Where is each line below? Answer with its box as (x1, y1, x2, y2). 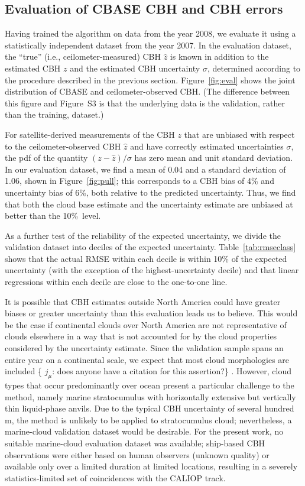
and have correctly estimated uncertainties (130, 140, 284, 152)
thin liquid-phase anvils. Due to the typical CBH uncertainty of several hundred (5, 402, 294, 414)
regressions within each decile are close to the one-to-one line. (5, 276, 228, 288)
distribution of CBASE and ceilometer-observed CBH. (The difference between (5, 85, 290, 98)
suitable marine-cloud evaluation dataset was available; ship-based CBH (5, 437, 265, 449)
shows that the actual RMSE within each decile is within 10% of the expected (5, 252, 287, 264)
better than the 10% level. (5, 209, 101, 222)
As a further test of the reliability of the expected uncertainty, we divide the (5, 229, 281, 241)
